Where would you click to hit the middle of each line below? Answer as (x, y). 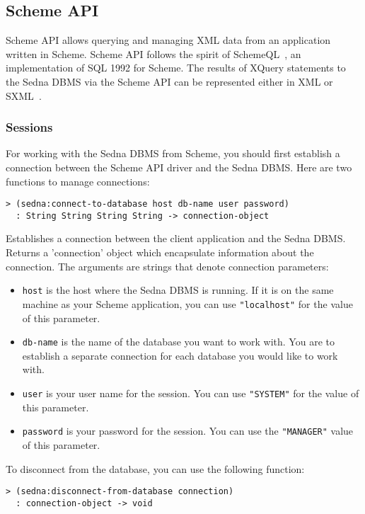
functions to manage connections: (78, 181)
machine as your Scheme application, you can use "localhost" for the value (187, 303)
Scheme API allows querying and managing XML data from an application (168, 40)
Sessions (29, 127)
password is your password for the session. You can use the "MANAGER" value (188, 431)
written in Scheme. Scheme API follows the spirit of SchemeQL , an (153, 53)
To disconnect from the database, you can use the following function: (155, 468)
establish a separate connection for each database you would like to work (180, 355)
